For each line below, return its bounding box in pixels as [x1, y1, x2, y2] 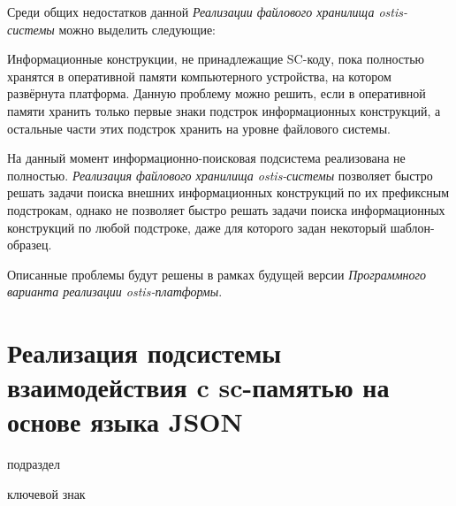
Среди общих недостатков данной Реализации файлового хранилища [7, 3, 375, 20]
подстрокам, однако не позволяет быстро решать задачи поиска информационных [7, 200, 445, 218]
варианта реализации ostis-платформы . [7, 282, 223, 301]
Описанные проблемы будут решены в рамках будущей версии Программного [7, 264, 426, 283]
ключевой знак [7, 485, 86, 502]
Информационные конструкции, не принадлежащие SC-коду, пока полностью [7, 50, 425, 68]
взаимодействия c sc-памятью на [7, 369, 390, 405]
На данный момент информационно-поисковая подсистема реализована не [7, 149, 406, 167]
